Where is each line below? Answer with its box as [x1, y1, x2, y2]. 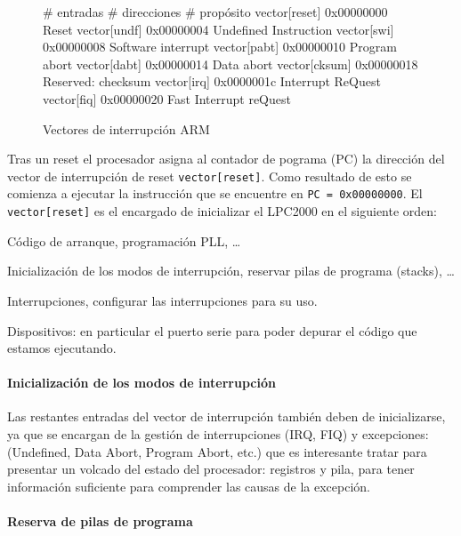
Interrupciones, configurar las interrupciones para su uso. [7, 291, 318, 309]
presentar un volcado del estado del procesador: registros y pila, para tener [7, 460, 415, 478]
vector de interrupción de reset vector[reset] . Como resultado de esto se [7, 166, 412, 185]
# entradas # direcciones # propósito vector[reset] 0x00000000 [43, 3, 388, 20]
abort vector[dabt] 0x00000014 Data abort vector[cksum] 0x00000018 [43, 54, 418, 73]
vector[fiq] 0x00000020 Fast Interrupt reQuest [43, 89, 291, 108]
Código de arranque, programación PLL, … [7, 231, 241, 250]
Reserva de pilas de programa [7, 512, 193, 531]
